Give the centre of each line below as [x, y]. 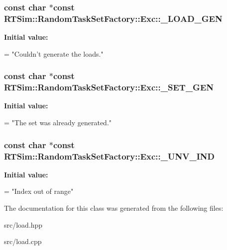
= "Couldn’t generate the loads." [54, 53]
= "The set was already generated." [58, 123]
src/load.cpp [23, 241]
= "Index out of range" [39, 191]
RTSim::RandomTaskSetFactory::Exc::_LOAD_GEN [113, 18]
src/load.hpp [23, 224]
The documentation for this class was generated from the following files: [114, 208]
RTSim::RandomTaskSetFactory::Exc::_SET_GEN [109, 87]
